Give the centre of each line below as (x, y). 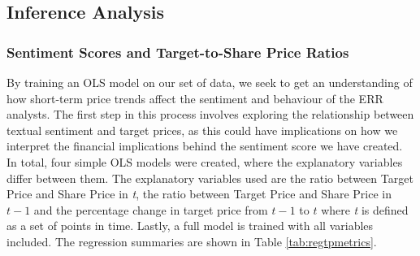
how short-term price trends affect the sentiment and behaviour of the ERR (195, 98)
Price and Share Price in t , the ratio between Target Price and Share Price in (199, 194)
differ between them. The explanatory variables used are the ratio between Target (210, 178)
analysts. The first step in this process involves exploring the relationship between (210, 114)
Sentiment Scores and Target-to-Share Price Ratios (178, 52)
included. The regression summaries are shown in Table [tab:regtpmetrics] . (192, 241)
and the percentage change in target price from (151, 209)
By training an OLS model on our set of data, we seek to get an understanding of (210, 82)
